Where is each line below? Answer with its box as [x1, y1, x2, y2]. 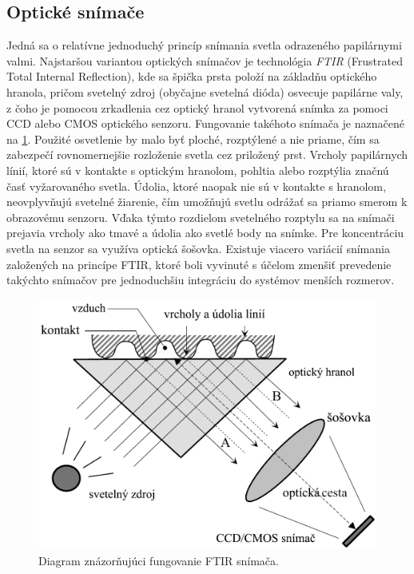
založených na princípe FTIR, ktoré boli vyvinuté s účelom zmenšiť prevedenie [6, 255, 392, 272]
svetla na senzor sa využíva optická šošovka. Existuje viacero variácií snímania [6, 239, 390, 256]
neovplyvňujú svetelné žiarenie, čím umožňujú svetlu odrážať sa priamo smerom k [6, 193, 408, 210]
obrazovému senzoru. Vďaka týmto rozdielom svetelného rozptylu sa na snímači [6, 208, 395, 225]
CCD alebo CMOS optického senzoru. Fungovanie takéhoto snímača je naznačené [6, 115, 404, 132]
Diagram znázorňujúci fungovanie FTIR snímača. [38, 552, 279, 568]
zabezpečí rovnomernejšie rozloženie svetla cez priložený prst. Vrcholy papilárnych [6, 146, 408, 163]
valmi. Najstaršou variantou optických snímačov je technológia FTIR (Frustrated [6, 52, 403, 69]
